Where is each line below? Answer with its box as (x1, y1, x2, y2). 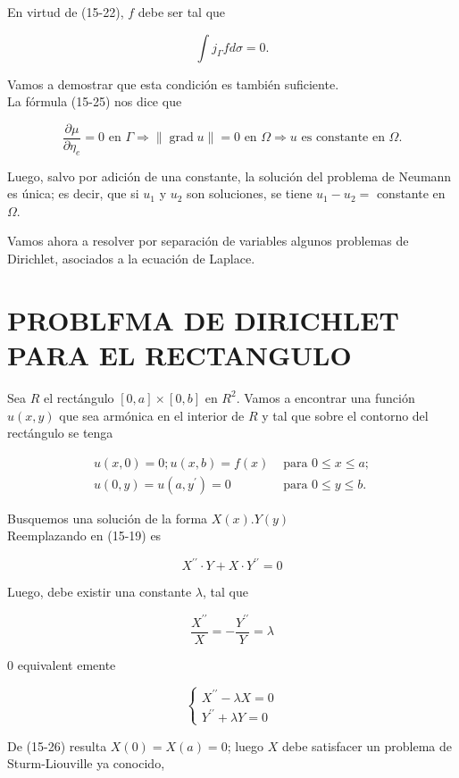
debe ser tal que (138, 3, 226, 21)
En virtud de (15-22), (7, 3, 124, 21)
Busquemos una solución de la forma (7, 508, 208, 527)
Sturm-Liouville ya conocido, (7, 754, 165, 773)
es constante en (301, 131, 385, 145)
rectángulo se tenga (7, 423, 113, 442)
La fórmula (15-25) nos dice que (7, 92, 182, 111)
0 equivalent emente (7, 655, 116, 673)
